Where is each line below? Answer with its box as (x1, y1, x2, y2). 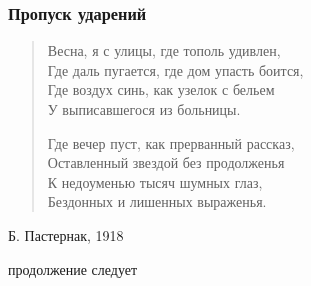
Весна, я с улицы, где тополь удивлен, (47, 40, 281, 61)
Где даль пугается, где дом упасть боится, (47, 59, 304, 80)
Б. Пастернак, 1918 (8, 224, 124, 245)
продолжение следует (8, 258, 138, 279)
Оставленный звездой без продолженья (47, 152, 285, 173)
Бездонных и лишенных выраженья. (47, 191, 267, 212)
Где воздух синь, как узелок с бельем (47, 79, 275, 100)
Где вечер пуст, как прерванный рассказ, (47, 132, 295, 153)
